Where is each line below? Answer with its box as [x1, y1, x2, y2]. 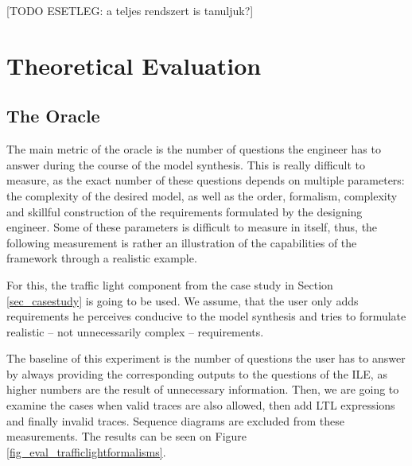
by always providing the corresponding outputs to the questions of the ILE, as [6, 365, 387, 382]
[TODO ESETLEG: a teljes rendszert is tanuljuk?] [6, 2, 254, 18]
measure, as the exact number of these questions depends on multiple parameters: [6, 172, 405, 188]
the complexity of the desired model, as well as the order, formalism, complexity [6, 187, 398, 204]
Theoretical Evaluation [6, 49, 262, 81]
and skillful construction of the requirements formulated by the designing [6, 203, 363, 219]
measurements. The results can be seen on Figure [6, 428, 247, 445]
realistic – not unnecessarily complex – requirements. [6, 323, 264, 340]
